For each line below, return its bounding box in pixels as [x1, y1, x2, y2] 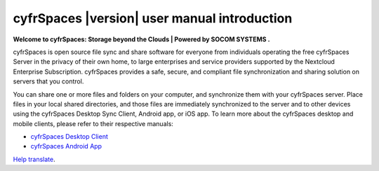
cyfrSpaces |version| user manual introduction [13, 11, 293, 26]
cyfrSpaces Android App [30, 142, 102, 151]
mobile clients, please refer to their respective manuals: [13, 119, 173, 128]
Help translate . [13, 155, 55, 163]
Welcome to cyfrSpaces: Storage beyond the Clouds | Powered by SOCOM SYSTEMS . [13, 35, 270, 43]
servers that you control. [13, 77, 84, 85]
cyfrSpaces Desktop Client [30, 132, 108, 141]
